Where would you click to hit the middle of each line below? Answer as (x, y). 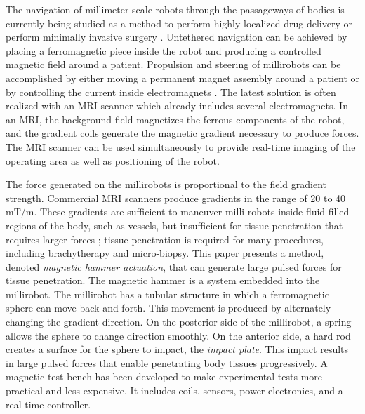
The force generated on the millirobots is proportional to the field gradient (166, 184)
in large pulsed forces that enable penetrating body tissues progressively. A (167, 362)
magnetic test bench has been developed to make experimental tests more (164, 376)
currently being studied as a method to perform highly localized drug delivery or (179, 23)
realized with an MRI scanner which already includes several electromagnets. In (177, 106)
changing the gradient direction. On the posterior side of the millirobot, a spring (179, 322)
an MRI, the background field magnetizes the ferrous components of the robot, (175, 119)
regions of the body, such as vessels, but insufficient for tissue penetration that (174, 225)
